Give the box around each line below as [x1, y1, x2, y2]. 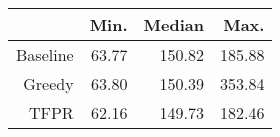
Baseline [16, 43, 74, 66]
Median [143, 13, 204, 36]
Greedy [23, 72, 74, 95]
